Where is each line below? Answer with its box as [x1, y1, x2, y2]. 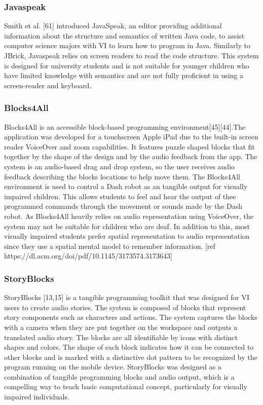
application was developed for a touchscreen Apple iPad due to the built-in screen [4, 131, 258, 142]
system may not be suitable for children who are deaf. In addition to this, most [4, 220, 250, 231]
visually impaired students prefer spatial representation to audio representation [4, 231, 250, 241]
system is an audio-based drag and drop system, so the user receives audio [4, 161, 235, 171]
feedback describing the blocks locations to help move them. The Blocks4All [4, 171, 241, 181]
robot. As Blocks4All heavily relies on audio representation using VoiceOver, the [4, 210, 253, 221]
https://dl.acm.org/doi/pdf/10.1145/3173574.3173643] [4, 250, 172, 261]
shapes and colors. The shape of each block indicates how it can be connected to [4, 342, 254, 352]
